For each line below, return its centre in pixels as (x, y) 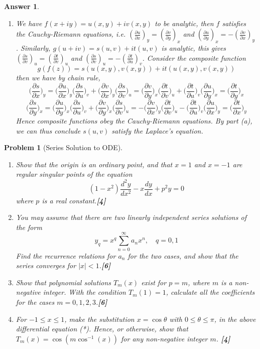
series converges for (46, 265)
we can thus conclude (48, 130)
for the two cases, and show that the (183, 255)
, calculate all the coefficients (210, 292)
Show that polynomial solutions (63, 282)
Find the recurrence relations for (66, 255)
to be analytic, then (184, 23)
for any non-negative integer (164, 338)
